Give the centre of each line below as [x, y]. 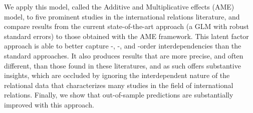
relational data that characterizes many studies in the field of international [119, 85]
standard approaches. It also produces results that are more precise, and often [124, 55]
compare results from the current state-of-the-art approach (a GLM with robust [126, 26]
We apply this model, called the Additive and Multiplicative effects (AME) [119, 6]
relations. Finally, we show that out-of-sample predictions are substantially [119, 95]
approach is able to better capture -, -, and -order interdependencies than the [123, 46]
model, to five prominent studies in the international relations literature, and [122, 16]
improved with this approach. [49, 104]
